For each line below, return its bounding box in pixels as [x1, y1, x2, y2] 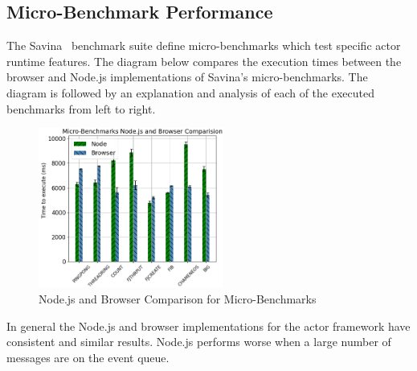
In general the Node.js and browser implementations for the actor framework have [6, 317, 411, 334]
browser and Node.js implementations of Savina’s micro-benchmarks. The [6, 68, 368, 85]
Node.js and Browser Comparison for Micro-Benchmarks [39, 290, 317, 307]
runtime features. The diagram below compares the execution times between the [6, 52, 402, 69]
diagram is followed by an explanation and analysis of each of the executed [6, 84, 374, 101]
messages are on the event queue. [6, 348, 170, 365]
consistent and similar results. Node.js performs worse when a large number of [6, 333, 391, 350]
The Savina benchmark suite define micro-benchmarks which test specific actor [6, 37, 401, 54]
